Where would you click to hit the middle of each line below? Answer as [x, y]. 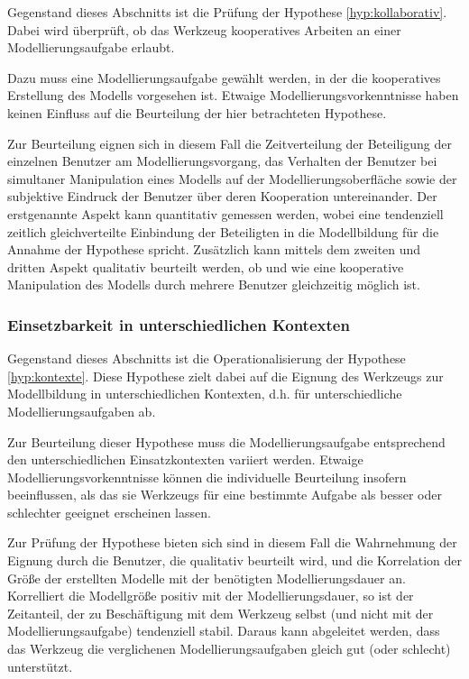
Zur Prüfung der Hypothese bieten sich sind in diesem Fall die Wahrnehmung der [232, 542]
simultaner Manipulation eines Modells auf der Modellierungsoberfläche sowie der [232, 178]
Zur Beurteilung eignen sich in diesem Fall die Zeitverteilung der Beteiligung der [230, 143]
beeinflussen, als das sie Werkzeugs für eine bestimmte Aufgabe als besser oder [225, 495]
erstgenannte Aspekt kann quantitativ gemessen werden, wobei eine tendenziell [225, 213]
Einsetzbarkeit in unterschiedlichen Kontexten [179, 324]
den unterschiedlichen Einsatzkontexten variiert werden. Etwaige [185, 459]
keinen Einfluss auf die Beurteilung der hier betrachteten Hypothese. [197, 112]
